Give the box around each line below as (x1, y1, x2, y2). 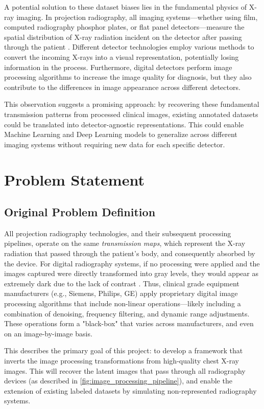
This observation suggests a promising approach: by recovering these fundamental (4, 99, 259, 109)
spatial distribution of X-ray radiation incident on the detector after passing (4, 31, 242, 42)
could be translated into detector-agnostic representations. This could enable (4, 119, 244, 129)
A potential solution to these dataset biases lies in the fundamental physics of (4, 2, 247, 12)
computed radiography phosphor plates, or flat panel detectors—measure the (4, 21, 245, 32)
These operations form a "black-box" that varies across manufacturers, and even (4, 318, 254, 329)
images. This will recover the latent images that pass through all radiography (4, 365, 246, 376)
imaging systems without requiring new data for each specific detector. (4, 139, 225, 149)
